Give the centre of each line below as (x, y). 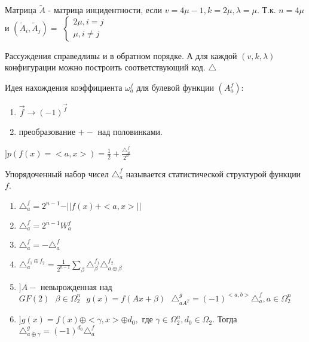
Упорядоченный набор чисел (57, 173)
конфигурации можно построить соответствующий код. (105, 67)
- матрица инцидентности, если (105, 10)
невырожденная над (76, 286)
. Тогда (225, 319)
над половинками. (130, 132)
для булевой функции (175, 87)
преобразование (47, 132)
